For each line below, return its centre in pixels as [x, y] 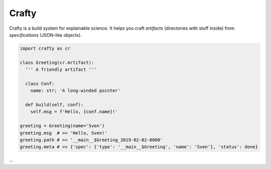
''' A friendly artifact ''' [61, 70]
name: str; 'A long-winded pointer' [75, 91]
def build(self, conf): [54, 105]
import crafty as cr [45, 48]
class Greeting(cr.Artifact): [57, 62]
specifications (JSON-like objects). [46, 35]
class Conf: [40, 83]
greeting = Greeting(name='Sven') [62, 126]
